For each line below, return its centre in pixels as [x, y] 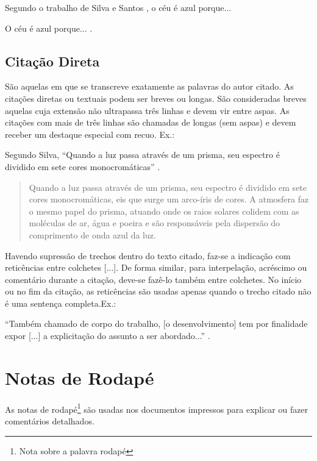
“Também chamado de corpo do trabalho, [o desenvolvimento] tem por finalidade [156, 323]
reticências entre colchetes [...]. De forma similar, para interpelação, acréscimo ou [156, 267]
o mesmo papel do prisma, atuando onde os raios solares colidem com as [164, 211]
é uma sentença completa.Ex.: [61, 303]
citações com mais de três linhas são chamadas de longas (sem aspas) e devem [151, 122]
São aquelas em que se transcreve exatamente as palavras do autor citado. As [149, 86]
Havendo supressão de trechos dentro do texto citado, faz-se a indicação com [148, 255]
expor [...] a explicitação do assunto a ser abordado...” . [108, 336]
